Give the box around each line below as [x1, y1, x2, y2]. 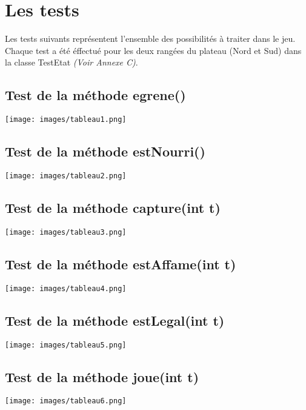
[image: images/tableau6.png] [5, 397, 127, 406]
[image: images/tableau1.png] [5, 115, 127, 124]
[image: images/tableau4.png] [5, 284, 127, 293]
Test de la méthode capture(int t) [5, 198, 221, 217]
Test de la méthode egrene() [5, 86, 186, 104]
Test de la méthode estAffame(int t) [5, 254, 236, 273]
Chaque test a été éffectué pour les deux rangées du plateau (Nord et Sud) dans [5, 44, 302, 56]
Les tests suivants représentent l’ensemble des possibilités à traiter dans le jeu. [5, 32, 296, 45]
